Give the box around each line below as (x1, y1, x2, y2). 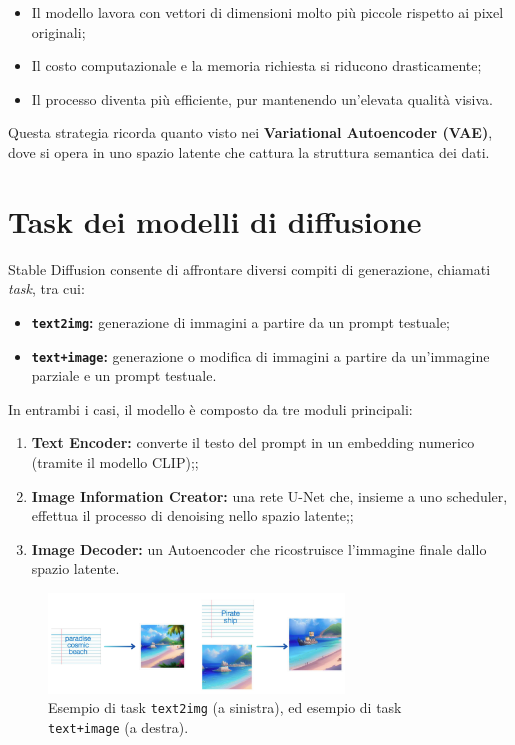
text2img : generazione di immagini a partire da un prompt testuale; (31, 311, 451, 332)
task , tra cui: (8, 278, 85, 299)
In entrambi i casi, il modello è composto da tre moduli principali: (8, 398, 413, 419)
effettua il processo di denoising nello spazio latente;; (31, 505, 354, 526)
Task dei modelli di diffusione (8, 200, 422, 241)
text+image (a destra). (48, 717, 189, 738)
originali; (31, 21, 86, 42)
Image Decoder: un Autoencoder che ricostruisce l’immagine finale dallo (31, 538, 487, 559)
